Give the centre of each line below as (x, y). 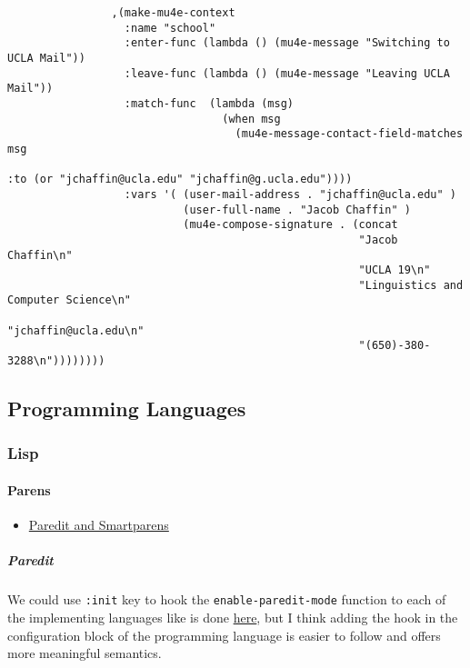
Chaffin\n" (40, 255)
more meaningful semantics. (85, 653)
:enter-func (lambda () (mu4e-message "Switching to (287, 43)
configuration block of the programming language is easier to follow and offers (224, 635)
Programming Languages (127, 409)
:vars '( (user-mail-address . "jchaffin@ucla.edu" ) (290, 194)
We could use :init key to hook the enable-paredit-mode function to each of (227, 599)
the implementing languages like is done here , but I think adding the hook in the (233, 617)
